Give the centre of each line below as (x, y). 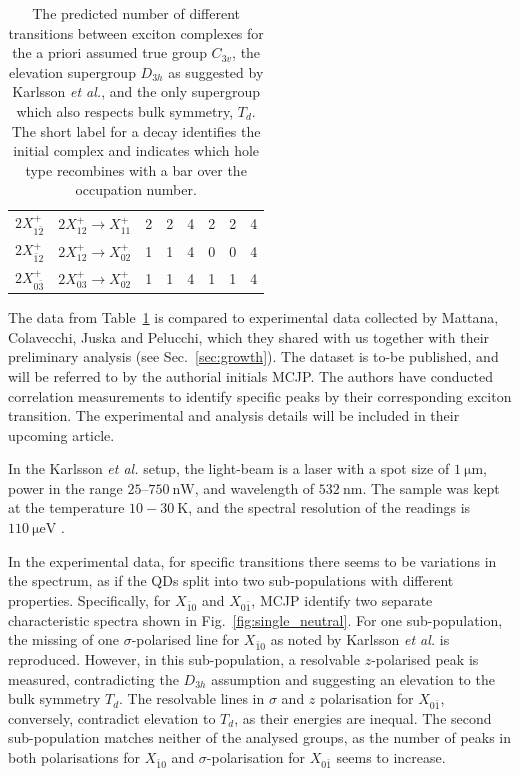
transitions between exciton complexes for (136, 32)
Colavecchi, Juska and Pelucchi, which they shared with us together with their (249, 336)
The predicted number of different (136, 13)
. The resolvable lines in (192, 698)
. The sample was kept (431, 487)
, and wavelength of (254, 487)
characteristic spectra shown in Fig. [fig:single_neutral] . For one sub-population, (255, 619)
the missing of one (63, 639)
